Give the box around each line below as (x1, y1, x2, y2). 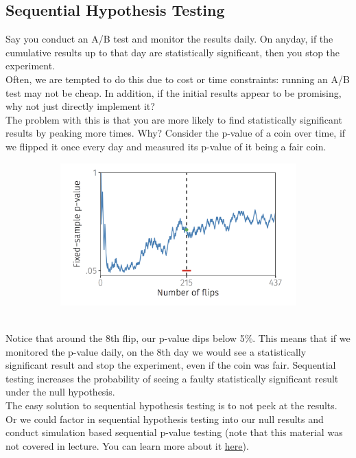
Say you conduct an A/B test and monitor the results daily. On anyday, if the (5, 32, 333, 46)
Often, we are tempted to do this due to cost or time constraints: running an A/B (5, 71, 350, 86)
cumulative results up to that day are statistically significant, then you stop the (5, 45, 340, 59)
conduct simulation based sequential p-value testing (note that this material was (5, 425, 343, 439)
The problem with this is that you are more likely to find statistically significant (5, 112, 342, 126)
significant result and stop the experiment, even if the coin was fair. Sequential (5, 358, 336, 372)
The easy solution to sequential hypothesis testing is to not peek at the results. (5, 398, 337, 412)
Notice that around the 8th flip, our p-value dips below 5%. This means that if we (5, 331, 351, 345)
